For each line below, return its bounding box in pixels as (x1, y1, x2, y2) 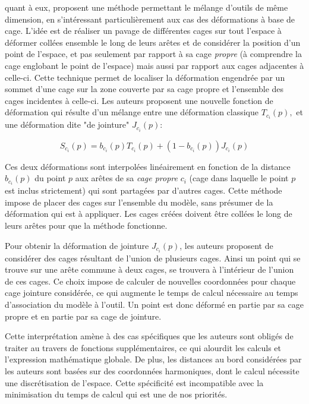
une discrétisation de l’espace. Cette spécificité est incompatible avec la (5, 376, 264, 389)
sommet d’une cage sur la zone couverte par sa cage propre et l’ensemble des (5, 83, 284, 95)
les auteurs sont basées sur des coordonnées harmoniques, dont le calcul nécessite (5, 365, 299, 377)
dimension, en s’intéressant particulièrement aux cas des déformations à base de (5, 12, 295, 25)
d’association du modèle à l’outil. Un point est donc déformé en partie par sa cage (5, 298, 304, 311)
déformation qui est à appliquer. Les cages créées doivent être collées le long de (5, 207, 292, 220)
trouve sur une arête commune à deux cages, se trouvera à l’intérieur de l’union (5, 263, 294, 276)
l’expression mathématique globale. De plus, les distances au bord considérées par (5, 353, 302, 365)
